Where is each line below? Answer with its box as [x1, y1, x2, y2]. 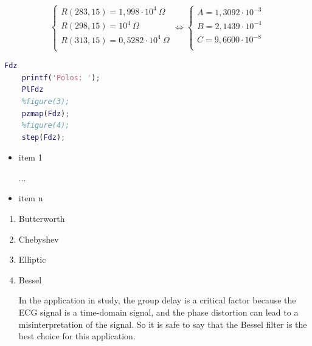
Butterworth [18, 212, 65, 225]
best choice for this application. [18, 330, 136, 342]
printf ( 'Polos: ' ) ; [21, 73, 100, 82]
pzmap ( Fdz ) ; [21, 109, 70, 118]
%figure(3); [21, 97, 70, 106]
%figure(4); [21, 121, 70, 130]
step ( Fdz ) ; [21, 133, 66, 142]
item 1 [18, 151, 43, 164]
